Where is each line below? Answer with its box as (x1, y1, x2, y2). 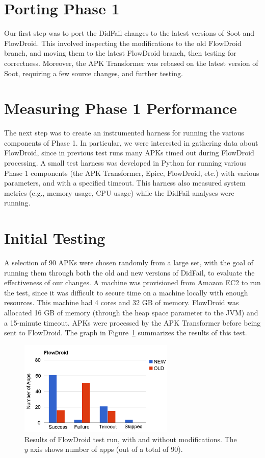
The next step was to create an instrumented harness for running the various (4, 127, 244, 138)
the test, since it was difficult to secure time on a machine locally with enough (4, 287, 248, 297)
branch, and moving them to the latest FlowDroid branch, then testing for (4, 48, 236, 58)
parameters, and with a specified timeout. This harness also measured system (4, 177, 246, 188)
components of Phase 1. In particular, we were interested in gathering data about (4, 137, 258, 148)
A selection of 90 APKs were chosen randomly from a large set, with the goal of (4, 257, 254, 268)
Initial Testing (4, 227, 105, 248)
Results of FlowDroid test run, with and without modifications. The (24, 433, 237, 444)
